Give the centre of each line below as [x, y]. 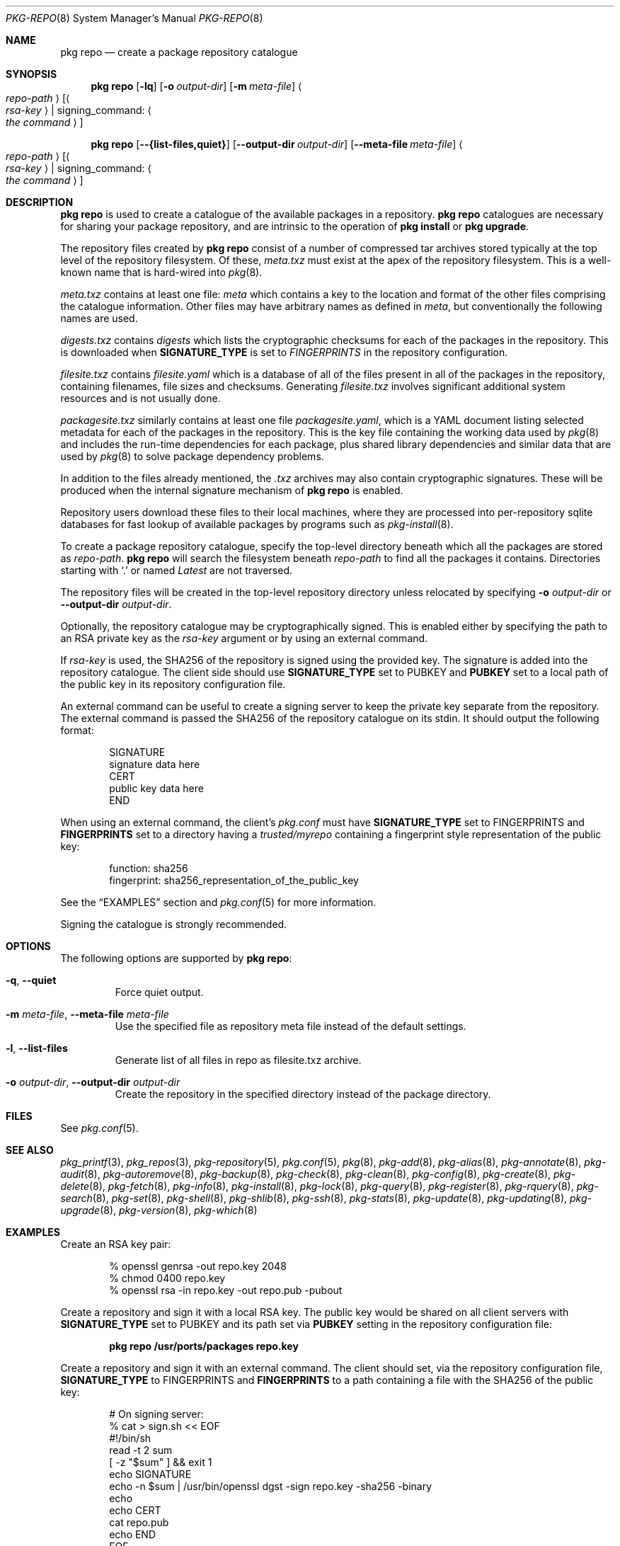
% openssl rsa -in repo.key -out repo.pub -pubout [226, 1290]
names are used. [99, 318]
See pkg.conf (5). [99, 1128]
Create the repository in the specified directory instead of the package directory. [303, 1094]
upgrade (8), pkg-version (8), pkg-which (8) [159, 1210]
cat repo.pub [139, 1522]
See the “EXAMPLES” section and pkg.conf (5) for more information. [218, 902]
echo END [133, 1534]
